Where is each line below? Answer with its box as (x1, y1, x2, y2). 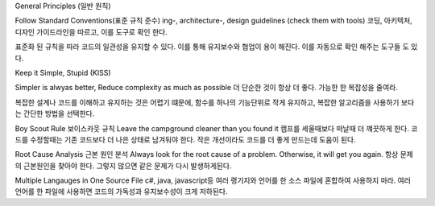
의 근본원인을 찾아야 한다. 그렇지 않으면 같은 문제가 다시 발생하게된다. (14, 161, 232, 171)
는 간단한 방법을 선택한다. (14, 109, 95, 118)
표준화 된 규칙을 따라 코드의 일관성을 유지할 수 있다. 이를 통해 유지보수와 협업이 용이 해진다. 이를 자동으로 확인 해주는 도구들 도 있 (14, 42, 418, 51)
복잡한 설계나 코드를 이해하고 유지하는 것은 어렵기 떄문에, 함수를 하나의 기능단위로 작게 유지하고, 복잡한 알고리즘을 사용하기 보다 (14, 97, 415, 107)
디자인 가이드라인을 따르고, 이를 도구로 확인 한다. (14, 27, 168, 36)
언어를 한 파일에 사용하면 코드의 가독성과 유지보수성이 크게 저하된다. (14, 187, 228, 196)
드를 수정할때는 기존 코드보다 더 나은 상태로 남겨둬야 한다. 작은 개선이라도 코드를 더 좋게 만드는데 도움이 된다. (14, 134, 356, 144)
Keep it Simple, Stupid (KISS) (14, 68, 111, 77)
